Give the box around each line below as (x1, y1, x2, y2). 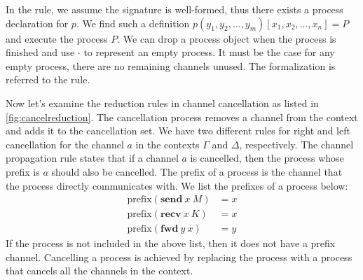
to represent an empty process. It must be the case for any (83, 45, 335, 59)
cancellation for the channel (6, 136, 124, 151)
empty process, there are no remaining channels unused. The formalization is (6, 58, 336, 73)
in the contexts (135, 136, 200, 151)
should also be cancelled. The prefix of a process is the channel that (51, 164, 343, 178)
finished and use (6, 45, 75, 59)
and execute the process (6, 31, 108, 45)
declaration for (6, 15, 69, 30)
